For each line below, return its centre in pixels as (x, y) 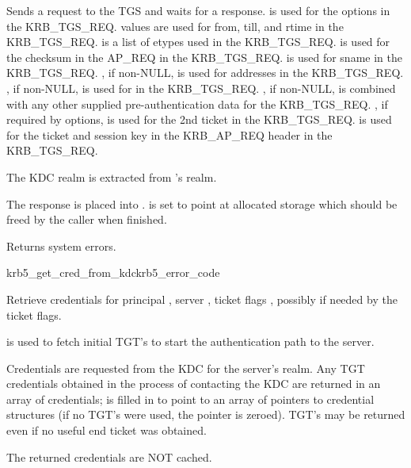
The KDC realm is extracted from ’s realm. (112, 176)
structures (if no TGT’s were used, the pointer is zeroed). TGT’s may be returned (206, 414)
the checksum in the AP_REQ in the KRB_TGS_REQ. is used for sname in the (204, 57)
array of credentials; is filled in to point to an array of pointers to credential (190, 399)
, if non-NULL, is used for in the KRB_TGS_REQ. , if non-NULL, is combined (201, 88)
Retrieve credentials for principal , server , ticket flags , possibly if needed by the (202, 299)
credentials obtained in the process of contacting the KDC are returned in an (194, 384)
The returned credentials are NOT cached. (109, 456)
